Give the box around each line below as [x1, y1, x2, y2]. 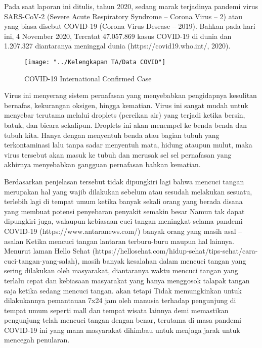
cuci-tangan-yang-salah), [4, 255, 80, 266]
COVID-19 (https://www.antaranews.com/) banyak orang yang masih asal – [4, 225, 242, 236]
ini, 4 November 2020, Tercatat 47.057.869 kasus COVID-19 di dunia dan [4, 30, 232, 41]
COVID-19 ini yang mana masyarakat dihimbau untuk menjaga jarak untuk [4, 324, 240, 335]
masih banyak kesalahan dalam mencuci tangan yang [82, 255, 246, 266]
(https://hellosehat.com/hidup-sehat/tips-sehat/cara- [92, 245, 258, 256]
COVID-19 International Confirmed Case [24, 73, 152, 83]
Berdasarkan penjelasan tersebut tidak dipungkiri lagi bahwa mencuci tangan [4, 176, 244, 186]
